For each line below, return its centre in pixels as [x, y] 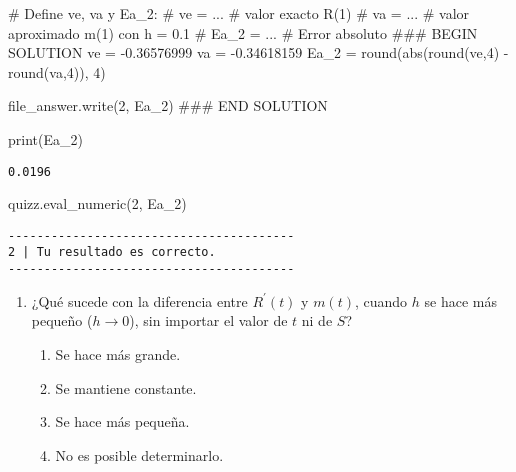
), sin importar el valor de [208, 320]
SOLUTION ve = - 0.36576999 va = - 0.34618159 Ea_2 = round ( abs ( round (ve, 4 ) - [258, 52]
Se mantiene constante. [126, 387]
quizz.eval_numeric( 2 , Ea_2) [97, 203]
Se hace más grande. [118, 353]
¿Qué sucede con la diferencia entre [139, 300]
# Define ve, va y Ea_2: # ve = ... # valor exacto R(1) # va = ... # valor [239, 13]
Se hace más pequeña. [122, 421]
